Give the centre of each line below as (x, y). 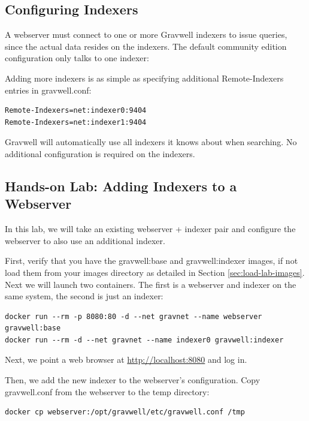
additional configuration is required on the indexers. (100, 153)
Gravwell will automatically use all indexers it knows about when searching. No (151, 142)
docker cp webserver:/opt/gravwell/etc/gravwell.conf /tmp (125, 412)
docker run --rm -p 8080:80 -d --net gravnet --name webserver (134, 316)
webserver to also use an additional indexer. (85, 240)
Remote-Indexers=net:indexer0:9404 (76, 111)
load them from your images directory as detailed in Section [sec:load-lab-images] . (155, 272)
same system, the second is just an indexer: (84, 296)
